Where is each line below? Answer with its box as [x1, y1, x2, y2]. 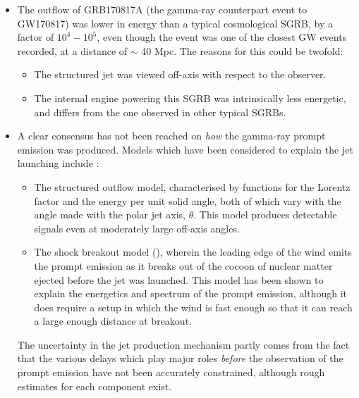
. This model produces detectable [193, 207, 337, 222]
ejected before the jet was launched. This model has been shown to [34, 272, 324, 287]
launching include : [17, 156, 99, 170]
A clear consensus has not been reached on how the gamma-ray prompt [17, 128, 326, 143]
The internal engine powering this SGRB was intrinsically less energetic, [34, 90, 346, 105]
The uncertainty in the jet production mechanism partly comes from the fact [17, 337, 350, 352]
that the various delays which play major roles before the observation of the [17, 351, 343, 366]
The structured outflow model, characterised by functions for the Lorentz [34, 179, 351, 194]
